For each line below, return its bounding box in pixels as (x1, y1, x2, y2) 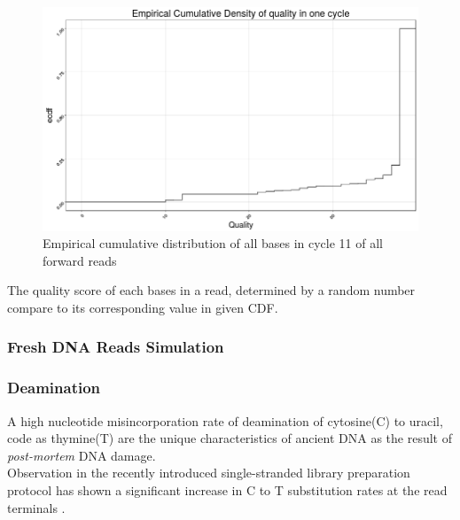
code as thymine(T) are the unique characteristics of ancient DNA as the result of (7, 429, 452, 447)
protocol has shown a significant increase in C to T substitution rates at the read (7, 480, 448, 499)
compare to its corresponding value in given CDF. (7, 298, 278, 316)
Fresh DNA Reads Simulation (7, 336, 224, 358)
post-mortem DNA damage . (7, 446, 156, 464)
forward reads (43, 251, 117, 269)
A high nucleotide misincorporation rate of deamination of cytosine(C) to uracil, (7, 411, 443, 430)
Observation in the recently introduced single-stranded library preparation (7, 463, 410, 482)
